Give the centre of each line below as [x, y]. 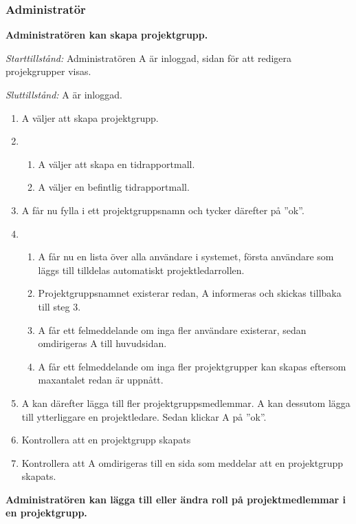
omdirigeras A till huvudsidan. [102, 343]
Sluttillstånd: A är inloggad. [64, 94]
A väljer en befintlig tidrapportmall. [114, 187]
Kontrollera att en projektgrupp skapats [106, 440]
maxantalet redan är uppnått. [101, 380]
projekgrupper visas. [48, 71]
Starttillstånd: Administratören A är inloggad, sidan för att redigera [149, 57]
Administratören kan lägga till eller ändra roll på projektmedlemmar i [176, 499]
